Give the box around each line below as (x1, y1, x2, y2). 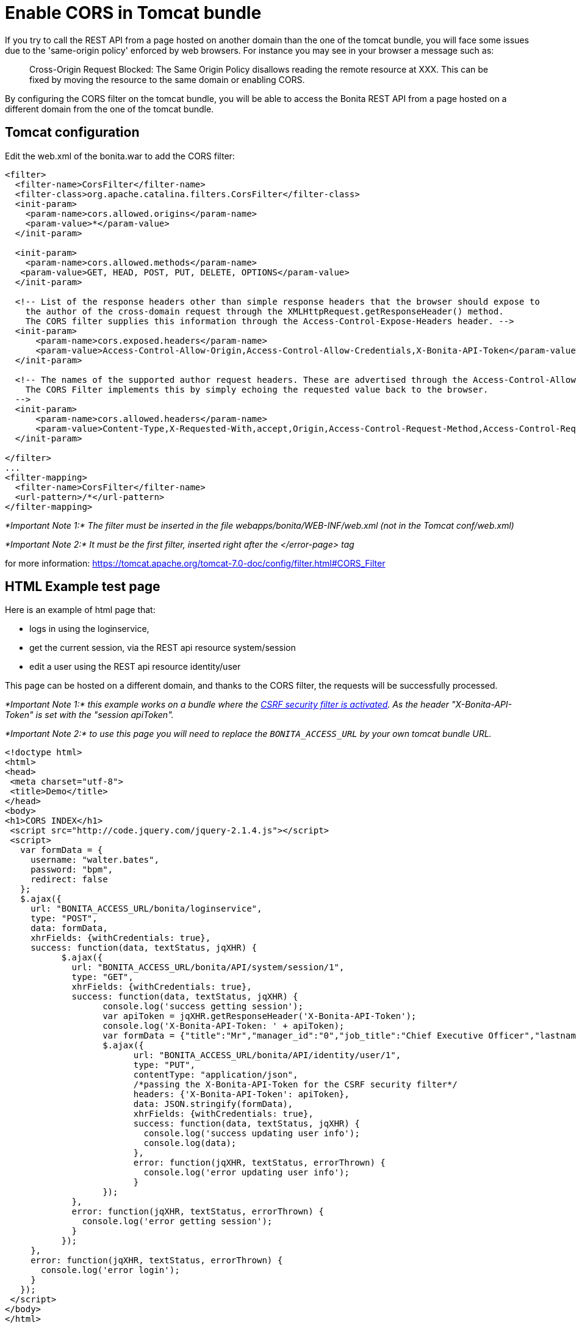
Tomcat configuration (5, 125, 140, 140)
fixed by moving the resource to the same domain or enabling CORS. (29, 74, 305, 85)
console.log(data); (143, 1138, 237, 1148)
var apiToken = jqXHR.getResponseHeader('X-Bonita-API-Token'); (103, 1011, 417, 1021)
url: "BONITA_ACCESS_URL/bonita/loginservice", (31, 904, 262, 914)
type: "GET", (71, 972, 134, 982)
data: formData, (31, 923, 108, 934)
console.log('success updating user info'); (143, 1128, 360, 1139)
